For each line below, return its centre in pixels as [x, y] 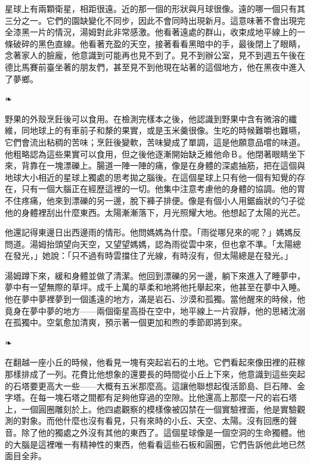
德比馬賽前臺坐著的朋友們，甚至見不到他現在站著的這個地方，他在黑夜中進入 [155, 66]
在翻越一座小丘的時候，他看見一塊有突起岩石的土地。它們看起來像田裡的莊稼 [155, 362]
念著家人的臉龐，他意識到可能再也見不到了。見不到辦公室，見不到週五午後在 [155, 55]
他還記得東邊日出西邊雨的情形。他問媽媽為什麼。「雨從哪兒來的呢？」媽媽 [149, 232]
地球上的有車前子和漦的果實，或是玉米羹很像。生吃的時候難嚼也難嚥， [167, 130]
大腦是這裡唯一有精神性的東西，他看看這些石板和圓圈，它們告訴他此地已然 [159, 444]
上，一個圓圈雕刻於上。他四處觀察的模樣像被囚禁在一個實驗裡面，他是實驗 [151, 409]
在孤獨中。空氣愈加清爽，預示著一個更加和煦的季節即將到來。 [126, 322]
